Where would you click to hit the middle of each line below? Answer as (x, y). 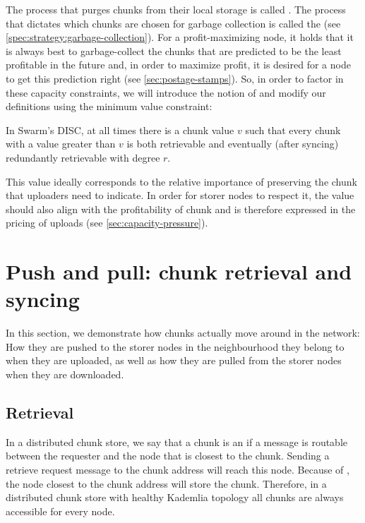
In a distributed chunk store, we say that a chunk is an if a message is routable (177, 441)
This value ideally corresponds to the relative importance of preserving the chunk (181, 181)
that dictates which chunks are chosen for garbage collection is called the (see (173, 23)
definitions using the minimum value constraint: (109, 106)
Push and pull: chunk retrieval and (179, 271)
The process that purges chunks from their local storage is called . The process (176, 9)
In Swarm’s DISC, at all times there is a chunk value (120, 130)
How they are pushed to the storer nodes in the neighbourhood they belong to (175, 346)
